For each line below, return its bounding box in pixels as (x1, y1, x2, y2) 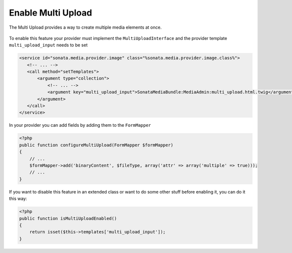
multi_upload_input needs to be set (9, 42, 88, 48)
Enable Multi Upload (9, 7, 92, 18)
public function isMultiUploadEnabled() (19, 215, 117, 221)
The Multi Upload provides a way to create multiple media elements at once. (9, 24, 162, 30)
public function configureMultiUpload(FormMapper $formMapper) (19, 142, 174, 148)
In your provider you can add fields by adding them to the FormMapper (9, 122, 151, 128)
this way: (9, 195, 27, 202)
